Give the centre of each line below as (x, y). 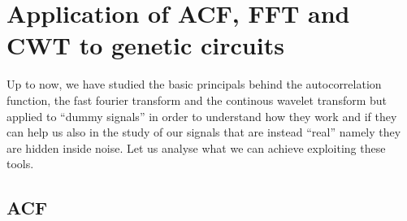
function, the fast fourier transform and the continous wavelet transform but (197, 100)
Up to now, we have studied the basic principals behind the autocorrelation (194, 84)
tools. (20, 164)
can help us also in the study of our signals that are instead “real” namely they (204, 132)
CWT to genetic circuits (145, 45)
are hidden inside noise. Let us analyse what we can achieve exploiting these (196, 147)
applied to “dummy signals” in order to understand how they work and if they (202, 116)
